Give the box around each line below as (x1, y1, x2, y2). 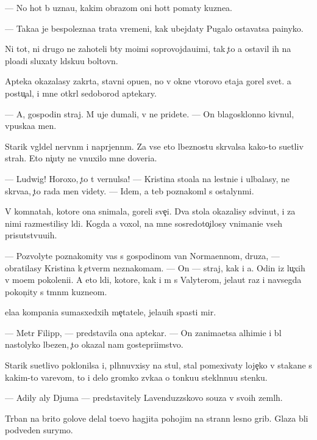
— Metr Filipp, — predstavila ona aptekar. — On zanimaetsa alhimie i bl (5, 326, 282, 339)
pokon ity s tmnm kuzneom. (5, 285, 107, 298)
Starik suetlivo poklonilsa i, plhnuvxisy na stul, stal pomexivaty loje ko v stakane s (5, 359, 312, 372)
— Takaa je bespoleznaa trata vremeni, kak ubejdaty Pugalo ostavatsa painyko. (5, 21, 304, 34)
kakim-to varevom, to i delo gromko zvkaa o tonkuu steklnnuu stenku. (5, 370, 268, 383)
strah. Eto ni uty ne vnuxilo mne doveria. (5, 152, 157, 164)
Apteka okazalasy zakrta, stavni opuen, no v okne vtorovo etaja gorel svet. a (5, 75, 291, 87)
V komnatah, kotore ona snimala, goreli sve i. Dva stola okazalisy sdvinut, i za (5, 205, 296, 218)
